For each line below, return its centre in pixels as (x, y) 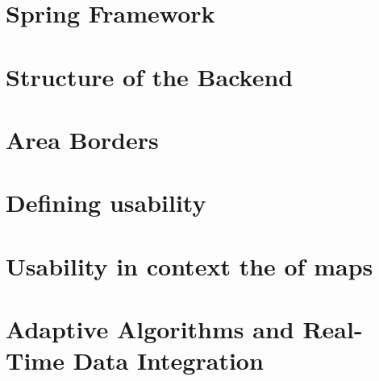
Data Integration (168, 360)
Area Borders (82, 139)
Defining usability (106, 203)
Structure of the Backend (150, 76)
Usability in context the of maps (189, 265)
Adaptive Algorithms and (150, 329)
